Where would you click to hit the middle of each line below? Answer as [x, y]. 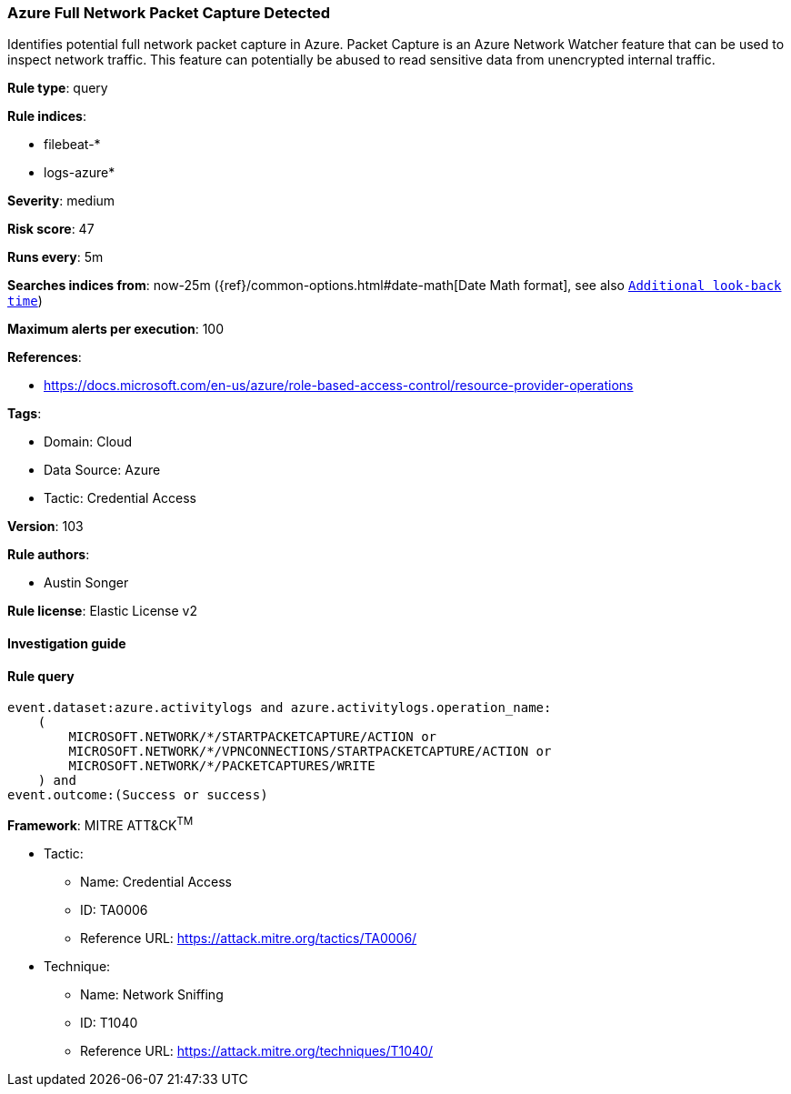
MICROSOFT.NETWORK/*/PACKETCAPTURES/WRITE [222, 766]
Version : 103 [45, 527]
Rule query [41, 676]
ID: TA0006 [114, 909]
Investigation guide [67, 643]
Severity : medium [61, 201]
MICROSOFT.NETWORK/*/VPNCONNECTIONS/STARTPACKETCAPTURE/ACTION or [310, 752]
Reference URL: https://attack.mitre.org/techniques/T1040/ [256, 1050]
